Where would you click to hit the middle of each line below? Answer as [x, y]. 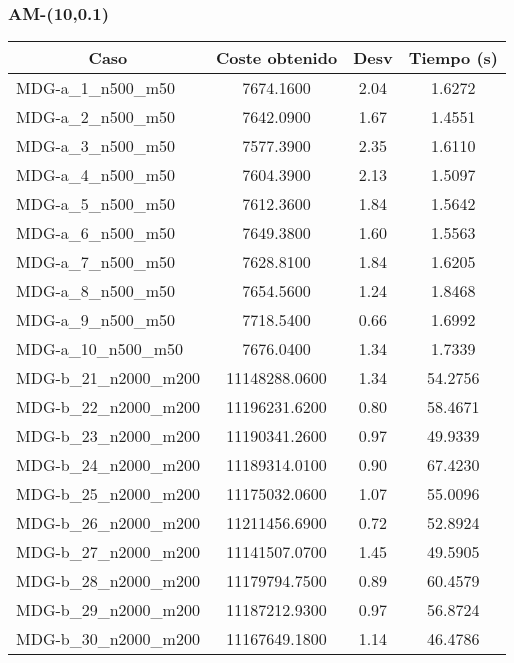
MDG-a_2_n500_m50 [96, 117]
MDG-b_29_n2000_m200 [108, 610]
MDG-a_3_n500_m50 [96, 146]
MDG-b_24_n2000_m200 [108, 465]
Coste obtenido [276, 58]
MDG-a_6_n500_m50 [96, 233]
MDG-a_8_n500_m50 [96, 291]
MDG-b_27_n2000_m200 [108, 552]
